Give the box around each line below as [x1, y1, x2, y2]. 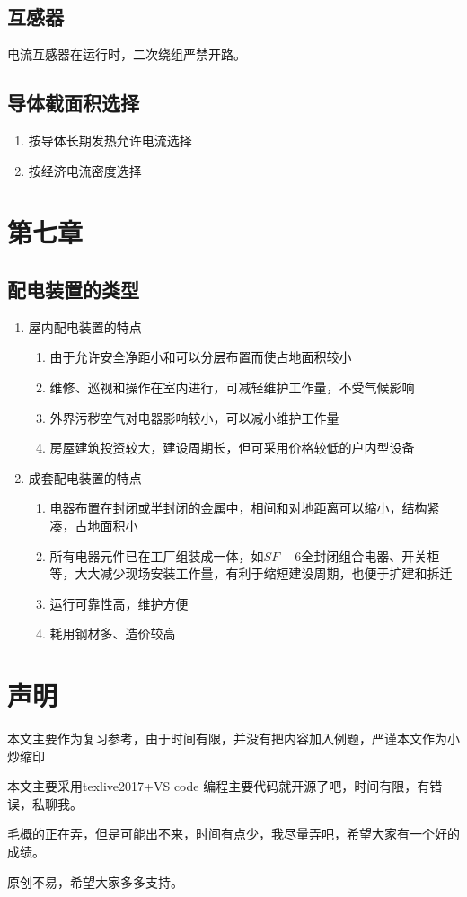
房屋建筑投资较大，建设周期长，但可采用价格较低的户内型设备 [49, 438, 415, 457]
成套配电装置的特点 [28, 468, 142, 487]
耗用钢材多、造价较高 [49, 624, 176, 643]
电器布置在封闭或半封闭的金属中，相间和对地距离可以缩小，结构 [49, 498, 427, 517]
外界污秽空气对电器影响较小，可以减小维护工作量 [49, 408, 339, 427]
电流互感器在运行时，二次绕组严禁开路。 [7, 45, 246, 64]
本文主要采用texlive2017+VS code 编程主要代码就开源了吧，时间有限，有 [7, 777, 430, 796]
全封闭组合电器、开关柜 [301, 546, 440, 565]
